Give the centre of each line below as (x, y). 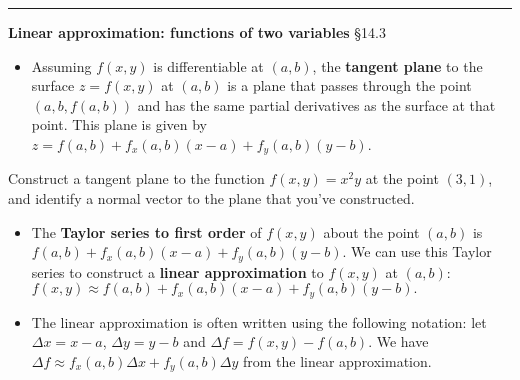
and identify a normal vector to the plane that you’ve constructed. (211, 198)
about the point (371, 231)
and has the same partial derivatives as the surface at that (316, 104)
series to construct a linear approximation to (177, 271)
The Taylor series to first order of (146, 231)
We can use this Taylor (421, 251)
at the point (402, 178)
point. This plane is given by (119, 124)
